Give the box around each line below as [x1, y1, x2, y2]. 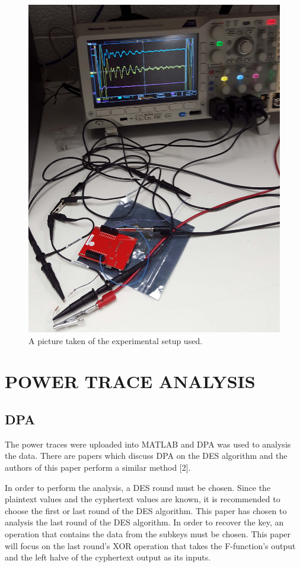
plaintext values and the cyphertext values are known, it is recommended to [5, 493, 280, 505]
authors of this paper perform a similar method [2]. [5, 461, 191, 473]
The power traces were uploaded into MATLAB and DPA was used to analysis [5, 437, 291, 450]
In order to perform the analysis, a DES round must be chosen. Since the [5, 481, 271, 493]
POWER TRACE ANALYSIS [5, 369, 256, 393]
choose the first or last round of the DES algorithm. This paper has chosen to [5, 504, 287, 516]
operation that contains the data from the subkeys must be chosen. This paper [5, 527, 291, 540]
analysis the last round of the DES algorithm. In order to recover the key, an [5, 516, 284, 528]
